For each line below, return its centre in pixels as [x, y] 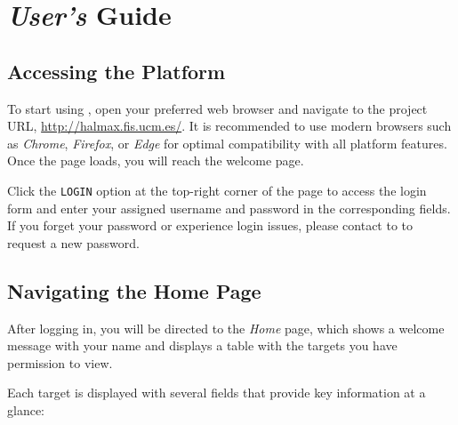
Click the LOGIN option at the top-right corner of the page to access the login [217, 190]
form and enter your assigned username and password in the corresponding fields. [229, 208]
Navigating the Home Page [134, 290]
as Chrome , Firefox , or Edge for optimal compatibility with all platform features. [227, 143]
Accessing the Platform [117, 71]
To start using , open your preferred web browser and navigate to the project [217, 108]
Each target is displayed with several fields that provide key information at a [217, 393]
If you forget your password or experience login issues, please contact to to [210, 225]
